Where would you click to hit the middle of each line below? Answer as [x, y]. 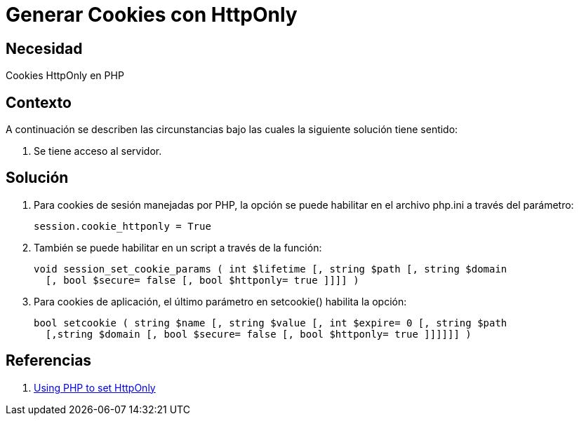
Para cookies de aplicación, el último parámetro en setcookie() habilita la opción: [220, 301]
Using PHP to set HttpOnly [95, 387]
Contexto [39, 102]
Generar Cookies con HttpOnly [152, 15]
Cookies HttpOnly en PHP [65, 76]
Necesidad [44, 48]
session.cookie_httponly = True [122, 226]
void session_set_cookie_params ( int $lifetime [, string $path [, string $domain [271, 269]
